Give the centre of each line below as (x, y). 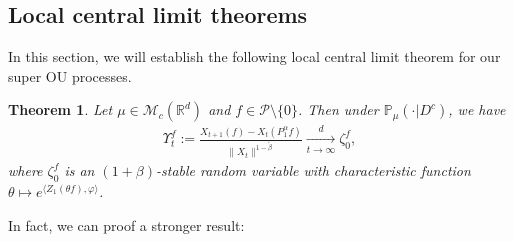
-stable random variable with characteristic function (313, 170)
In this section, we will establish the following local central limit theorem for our (254, 56)
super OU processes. (70, 75)
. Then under (338, 109)
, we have (477, 109)
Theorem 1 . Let (60, 109)
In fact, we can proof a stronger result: (126, 224)
